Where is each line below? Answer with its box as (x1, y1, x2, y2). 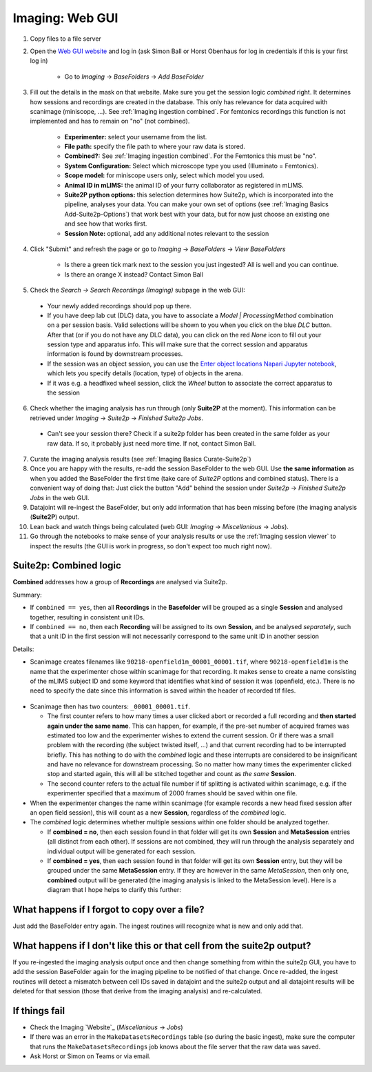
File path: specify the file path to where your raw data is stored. (64, 142, 246, 151)
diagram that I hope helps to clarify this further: (47, 886, 182, 894)
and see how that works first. (64, 219, 147, 228)
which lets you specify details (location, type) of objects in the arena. (47, 369, 244, 377)
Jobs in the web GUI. (30, 493, 90, 502)
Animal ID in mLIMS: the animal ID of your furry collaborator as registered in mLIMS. (64, 181, 304, 189)
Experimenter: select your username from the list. (64, 132, 207, 141)
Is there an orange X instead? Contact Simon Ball (64, 270, 203, 279)
